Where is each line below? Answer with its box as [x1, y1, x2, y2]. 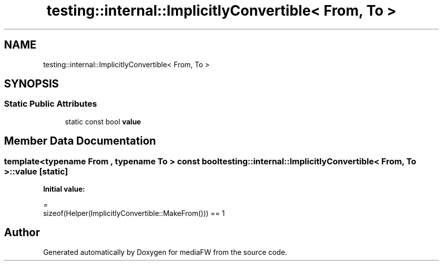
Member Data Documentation [4, 135, 156, 148]
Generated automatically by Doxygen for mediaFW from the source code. [43, 247, 287, 256]
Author [4, 226, 40, 239]
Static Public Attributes [4, 99, 97, 109]
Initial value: [43, 185, 85, 194]
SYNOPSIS [4, 77, 59, 91]
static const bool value [65, 117, 141, 126]
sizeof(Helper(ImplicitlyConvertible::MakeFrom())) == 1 [43, 209, 225, 218]
